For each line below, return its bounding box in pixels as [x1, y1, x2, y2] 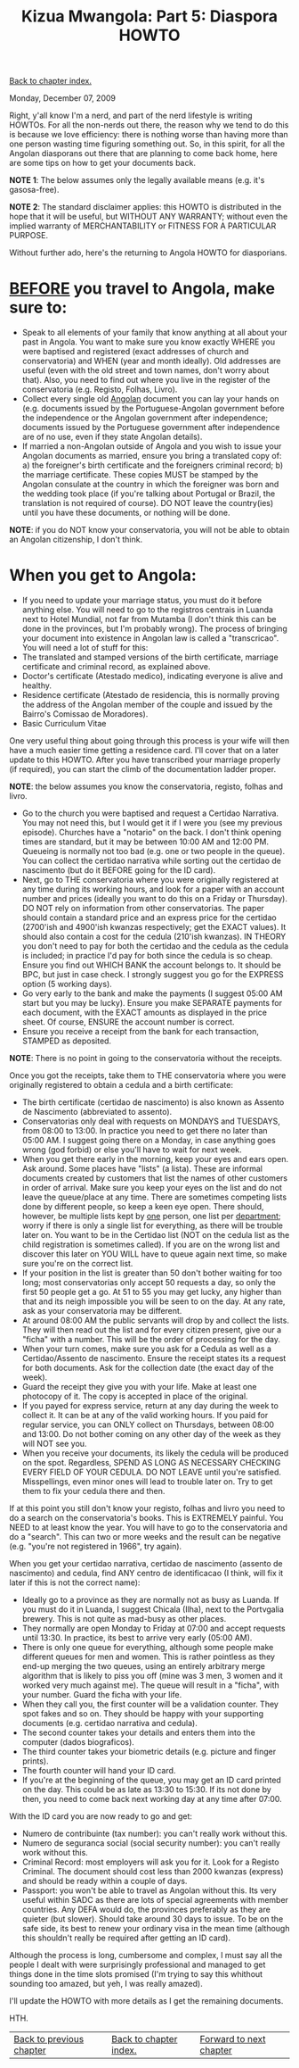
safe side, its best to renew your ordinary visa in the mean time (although [21, 1923, 290, 1934]
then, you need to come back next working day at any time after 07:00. [21, 1794, 282, 1805]
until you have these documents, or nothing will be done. [21, 507, 230, 519]
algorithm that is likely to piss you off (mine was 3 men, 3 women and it [21, 1671, 283, 1682]
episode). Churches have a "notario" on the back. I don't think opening [21, 827, 282, 838]
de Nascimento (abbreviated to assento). [21, 1107, 173, 1117]
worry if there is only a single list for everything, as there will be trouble [21, 1220, 283, 1231]
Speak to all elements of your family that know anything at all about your [21, 328, 287, 338]
